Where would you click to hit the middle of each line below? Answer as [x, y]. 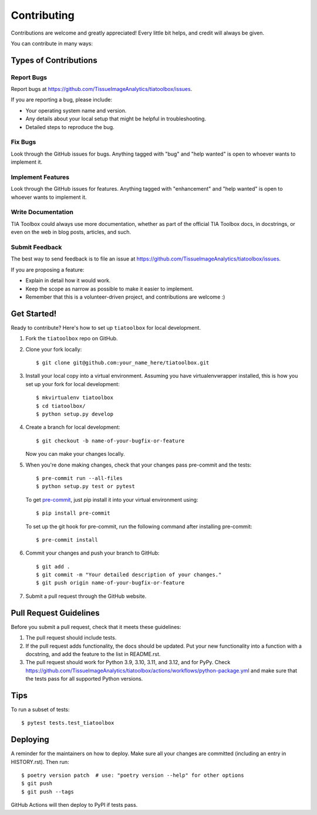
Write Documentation [42, 212]
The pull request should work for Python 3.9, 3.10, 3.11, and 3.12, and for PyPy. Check [128, 662]
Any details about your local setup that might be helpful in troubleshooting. [116, 119]
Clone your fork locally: [54, 349]
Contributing [43, 15]
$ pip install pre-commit [73, 513]
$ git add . [53, 567]
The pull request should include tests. [71, 638]
